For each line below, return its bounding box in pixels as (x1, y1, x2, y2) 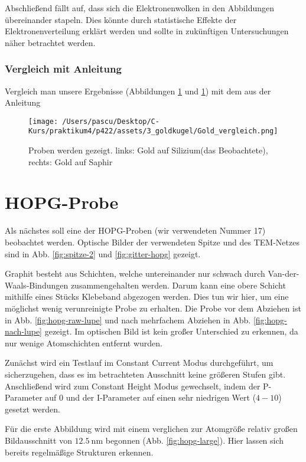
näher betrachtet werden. (5, 36, 96, 48)
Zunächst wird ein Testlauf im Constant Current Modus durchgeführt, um (5, 356, 274, 369)
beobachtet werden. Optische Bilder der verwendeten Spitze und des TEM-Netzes (5, 236, 300, 248)
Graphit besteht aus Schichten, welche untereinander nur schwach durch (5, 267, 265, 280)
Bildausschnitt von (5, 434, 72, 446)
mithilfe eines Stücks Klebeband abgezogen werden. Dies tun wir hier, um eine (5, 290, 289, 303)
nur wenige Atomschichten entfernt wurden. (5, 336, 162, 349)
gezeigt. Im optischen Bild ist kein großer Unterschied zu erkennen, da (44, 325, 298, 338)
